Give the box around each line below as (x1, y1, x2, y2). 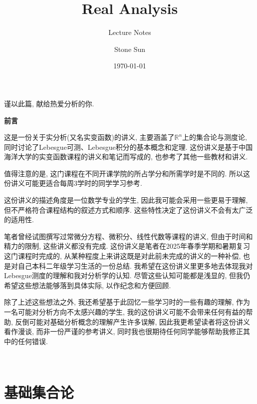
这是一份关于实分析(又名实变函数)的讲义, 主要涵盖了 (4, 132, 175, 142)
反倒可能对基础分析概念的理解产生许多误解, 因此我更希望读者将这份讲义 (15, 316, 251, 327)
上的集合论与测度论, (182, 132, 247, 142)
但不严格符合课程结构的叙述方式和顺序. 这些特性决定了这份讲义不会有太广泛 (4, 204, 253, 215)
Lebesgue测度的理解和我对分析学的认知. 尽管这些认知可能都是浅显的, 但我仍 (4, 270, 250, 281)
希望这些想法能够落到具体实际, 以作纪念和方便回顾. (4, 280, 171, 290)
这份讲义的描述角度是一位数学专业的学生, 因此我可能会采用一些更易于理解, (4, 195, 248, 205)
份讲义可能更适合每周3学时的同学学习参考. (4, 178, 142, 188)
